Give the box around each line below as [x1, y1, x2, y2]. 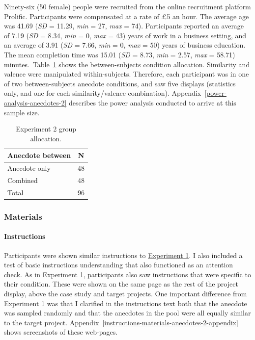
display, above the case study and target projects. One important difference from [4, 288, 247, 298]
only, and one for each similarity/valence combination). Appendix [4, 88, 201, 98]
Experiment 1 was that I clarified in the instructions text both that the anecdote [4, 298, 247, 308]
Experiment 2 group [16, 124, 76, 134]
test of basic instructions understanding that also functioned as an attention [4, 260, 233, 270]
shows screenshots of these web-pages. [4, 327, 118, 337]
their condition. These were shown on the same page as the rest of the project [4, 279, 238, 289]
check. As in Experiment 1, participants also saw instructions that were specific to [4, 269, 251, 279]
